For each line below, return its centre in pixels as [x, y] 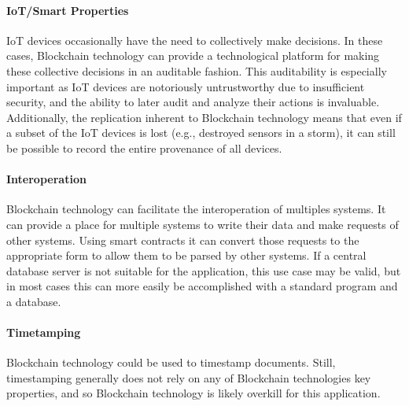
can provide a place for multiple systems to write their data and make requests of [203, 224]
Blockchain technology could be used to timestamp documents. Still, [171, 362]
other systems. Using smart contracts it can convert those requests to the [183, 240]
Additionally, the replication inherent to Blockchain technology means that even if [204, 117]
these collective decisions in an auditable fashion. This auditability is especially [197, 70]
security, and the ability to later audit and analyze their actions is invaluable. [193, 102]
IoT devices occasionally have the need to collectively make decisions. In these [195, 40]
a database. [34, 301]
